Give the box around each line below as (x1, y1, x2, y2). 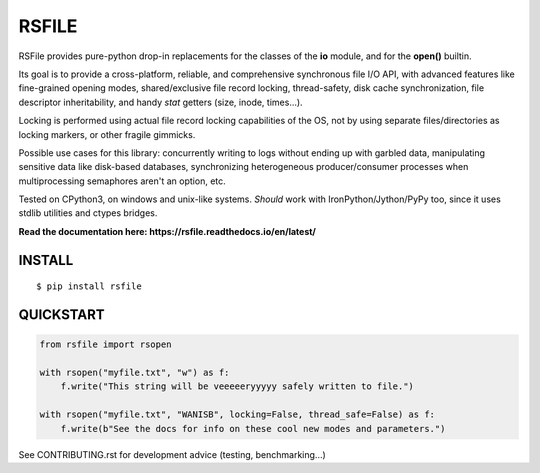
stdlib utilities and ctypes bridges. (18, 207, 158, 219)
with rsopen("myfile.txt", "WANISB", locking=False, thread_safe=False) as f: (39, 409, 435, 420)
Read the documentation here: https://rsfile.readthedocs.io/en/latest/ (18, 225, 317, 237)
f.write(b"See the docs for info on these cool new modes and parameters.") (60, 423, 446, 434)
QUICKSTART (18, 306, 105, 324)
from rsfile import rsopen (39, 339, 172, 350)
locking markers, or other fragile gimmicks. (18, 128, 196, 140)
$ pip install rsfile (36, 281, 142, 292)
